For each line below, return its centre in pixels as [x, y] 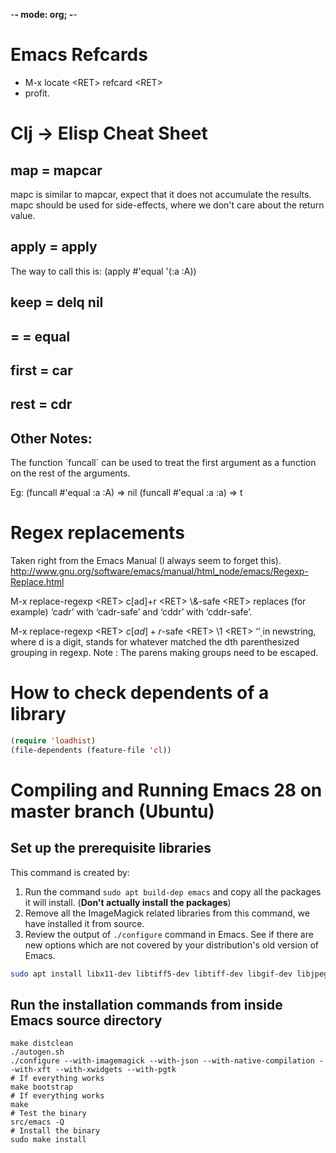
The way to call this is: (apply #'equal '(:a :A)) [103, 271]
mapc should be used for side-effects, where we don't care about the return [167, 205]
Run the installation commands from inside [146, 1005]
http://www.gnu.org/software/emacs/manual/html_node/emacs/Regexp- [159, 571]
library [38, 714]
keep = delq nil [57, 302]
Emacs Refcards [79, 55]
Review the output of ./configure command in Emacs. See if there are [169, 934]
